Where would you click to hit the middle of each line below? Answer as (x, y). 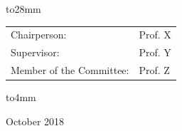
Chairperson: (39, 35)
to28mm (23, 9)
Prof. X (155, 35)
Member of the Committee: (70, 70)
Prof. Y (155, 52)
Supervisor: (35, 52)
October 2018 (35, 121)
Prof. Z (154, 70)
